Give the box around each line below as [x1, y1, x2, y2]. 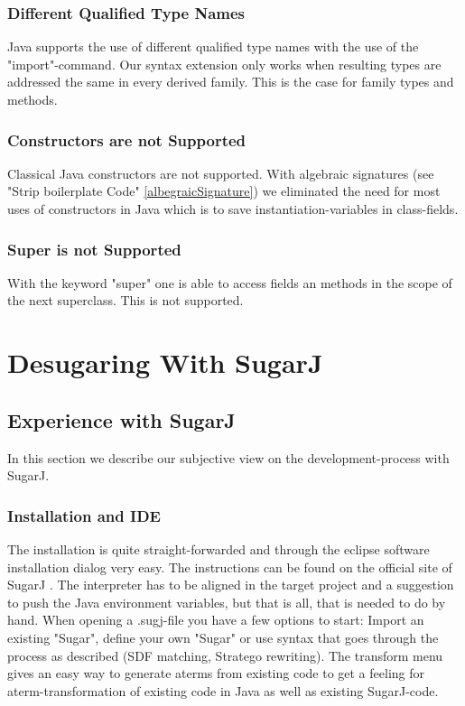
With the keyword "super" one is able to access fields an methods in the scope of [7, 273, 452, 292]
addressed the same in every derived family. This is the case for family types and [7, 72, 454, 91]
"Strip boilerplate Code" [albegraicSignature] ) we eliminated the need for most [7, 181, 441, 200]
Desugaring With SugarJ [7, 344, 323, 381]
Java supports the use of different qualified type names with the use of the [7, 37, 419, 56]
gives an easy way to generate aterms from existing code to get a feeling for [7, 664, 424, 683]
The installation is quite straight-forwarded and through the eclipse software [7, 539, 430, 558]
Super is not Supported [7, 237, 181, 260]
